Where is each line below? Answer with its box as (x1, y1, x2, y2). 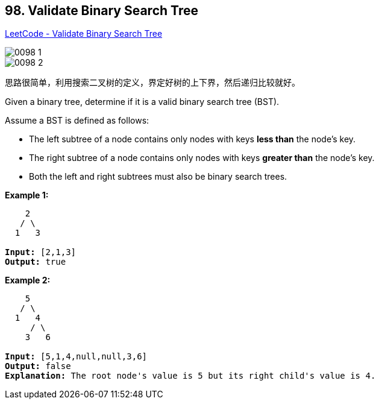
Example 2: (5, 275, 51, 286)
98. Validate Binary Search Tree (5, 3, 198, 18)
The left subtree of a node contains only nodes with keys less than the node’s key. (29, 134, 356, 145)
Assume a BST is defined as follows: (5, 115, 149, 126)
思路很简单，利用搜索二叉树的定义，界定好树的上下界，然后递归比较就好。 (5, 77, 300, 88)
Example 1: (5, 190, 49, 201)
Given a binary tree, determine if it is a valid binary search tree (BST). (5, 96, 280, 107)
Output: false (5, 361, 71, 371)
